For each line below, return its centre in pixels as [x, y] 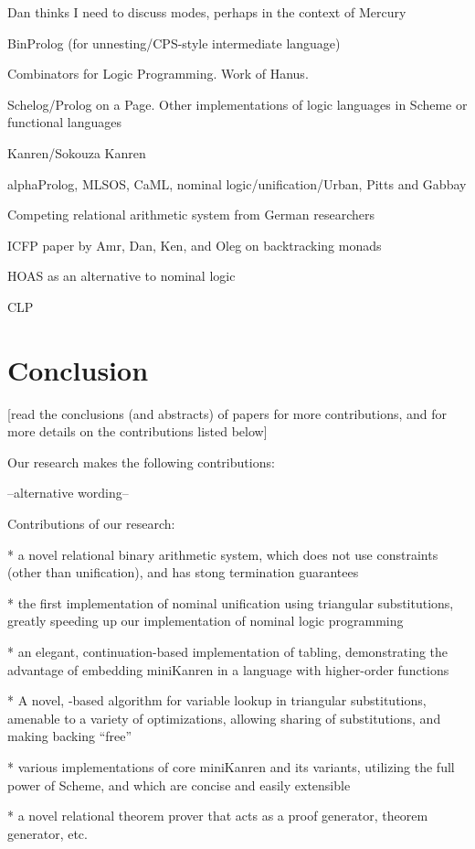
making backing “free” [70, 736]
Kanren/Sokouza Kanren [77, 152]
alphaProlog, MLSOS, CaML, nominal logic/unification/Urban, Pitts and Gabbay [237, 183]
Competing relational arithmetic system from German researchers [191, 215]
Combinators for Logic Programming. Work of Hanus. [158, 74]
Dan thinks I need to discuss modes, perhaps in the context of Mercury [207, 12]
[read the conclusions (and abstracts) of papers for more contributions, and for [227, 413]
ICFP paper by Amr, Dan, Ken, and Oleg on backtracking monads [195, 245]
